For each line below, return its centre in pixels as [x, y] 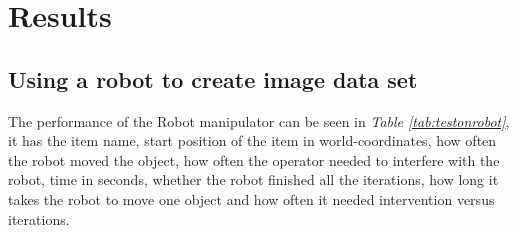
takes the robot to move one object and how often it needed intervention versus [251, 198]
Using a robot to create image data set [213, 78]
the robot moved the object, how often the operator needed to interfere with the [254, 159]
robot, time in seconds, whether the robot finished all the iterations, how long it [253, 179]
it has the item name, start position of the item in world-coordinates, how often [252, 140]
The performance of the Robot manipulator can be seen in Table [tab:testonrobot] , [259, 120]
